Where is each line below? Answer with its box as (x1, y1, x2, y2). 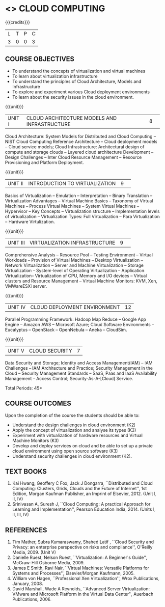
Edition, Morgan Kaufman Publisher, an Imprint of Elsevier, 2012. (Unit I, (12, 491, 157, 497)
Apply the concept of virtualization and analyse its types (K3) (12, 427, 137, 433)
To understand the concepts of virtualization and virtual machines (12, 68, 146, 74)
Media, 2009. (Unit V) (12, 550, 56, 555)
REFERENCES (5, 526, 48, 534)
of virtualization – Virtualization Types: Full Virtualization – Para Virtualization (5, 213, 160, 219)
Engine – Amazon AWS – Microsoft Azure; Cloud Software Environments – (5, 321, 154, 327)
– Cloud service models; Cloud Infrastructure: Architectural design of (5, 143, 145, 150)
